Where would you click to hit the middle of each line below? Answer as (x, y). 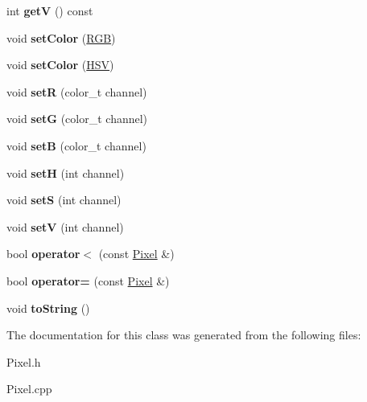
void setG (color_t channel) (77, 119)
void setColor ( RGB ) (61, 37)
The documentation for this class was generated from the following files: (184, 335)
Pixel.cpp (29, 389)
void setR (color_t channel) (77, 91)
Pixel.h (24, 361)
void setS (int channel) (64, 200)
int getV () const (50, 10)
